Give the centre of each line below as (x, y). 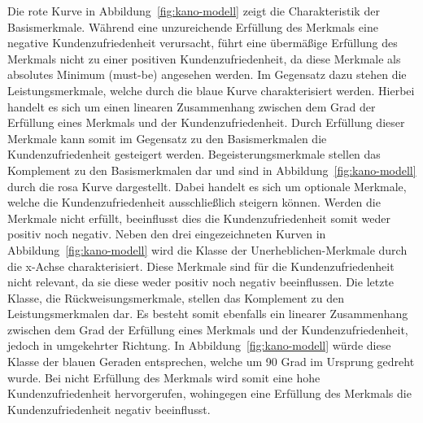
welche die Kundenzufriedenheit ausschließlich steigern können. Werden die (194, 202)
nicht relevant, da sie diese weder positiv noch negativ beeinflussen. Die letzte (201, 282)
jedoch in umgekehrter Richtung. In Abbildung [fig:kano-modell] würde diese (199, 345)
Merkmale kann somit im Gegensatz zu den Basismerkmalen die (167, 138)
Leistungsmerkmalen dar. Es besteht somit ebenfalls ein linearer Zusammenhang (208, 314)
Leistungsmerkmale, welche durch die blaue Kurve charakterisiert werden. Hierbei (211, 90)
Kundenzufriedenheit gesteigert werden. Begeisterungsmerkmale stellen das (194, 154)
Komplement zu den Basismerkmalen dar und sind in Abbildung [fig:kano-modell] (212, 170)
